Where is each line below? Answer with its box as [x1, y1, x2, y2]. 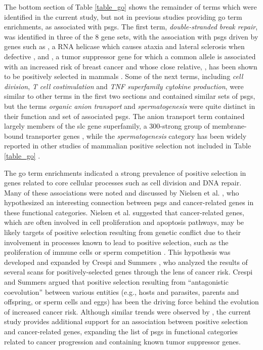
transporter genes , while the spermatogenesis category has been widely [26, 130, 247, 141]
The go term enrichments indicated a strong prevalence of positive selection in [4, 167, 246, 178]
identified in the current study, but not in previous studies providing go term [4, 11, 242, 22]
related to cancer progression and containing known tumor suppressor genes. [4, 336, 241, 346]
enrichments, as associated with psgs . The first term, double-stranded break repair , [4, 21, 258, 32]
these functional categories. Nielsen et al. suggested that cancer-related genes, [4, 207, 244, 217]
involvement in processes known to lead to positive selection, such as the [4, 237, 229, 247]
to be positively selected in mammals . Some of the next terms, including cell [4, 71, 243, 82]
